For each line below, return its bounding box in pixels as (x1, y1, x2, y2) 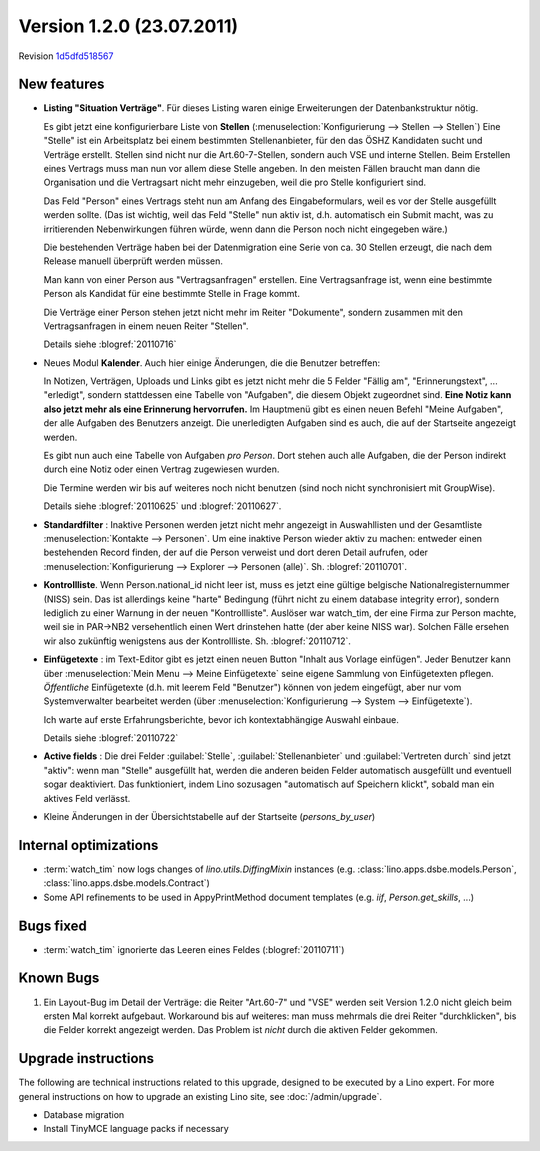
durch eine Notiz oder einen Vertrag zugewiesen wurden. (43, 463, 280, 475)
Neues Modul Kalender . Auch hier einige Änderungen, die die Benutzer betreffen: (43, 356, 381, 369)
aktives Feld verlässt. (43, 792, 131, 804)
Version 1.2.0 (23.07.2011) (18, 15, 239, 37)
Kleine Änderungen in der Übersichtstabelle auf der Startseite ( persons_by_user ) (43, 811, 376, 823)
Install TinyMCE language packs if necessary (43, 1123, 229, 1135)
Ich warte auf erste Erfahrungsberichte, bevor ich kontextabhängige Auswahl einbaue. (43, 713, 399, 725)
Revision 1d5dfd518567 (18, 50, 114, 62)
